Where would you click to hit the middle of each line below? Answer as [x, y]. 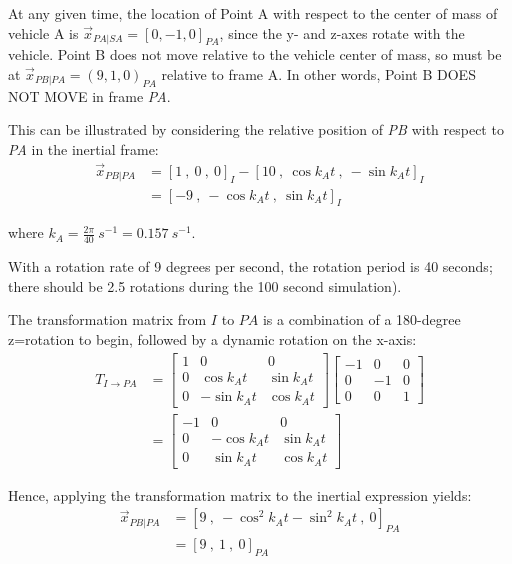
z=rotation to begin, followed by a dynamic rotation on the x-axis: [212, 339]
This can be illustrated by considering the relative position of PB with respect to [256, 129]
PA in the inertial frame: [83, 148]
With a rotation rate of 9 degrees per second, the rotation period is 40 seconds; [250, 266]
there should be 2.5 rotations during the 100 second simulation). [205, 285]
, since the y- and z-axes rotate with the [342, 32]
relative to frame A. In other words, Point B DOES [318, 73]
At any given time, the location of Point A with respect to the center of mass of [253, 13]
